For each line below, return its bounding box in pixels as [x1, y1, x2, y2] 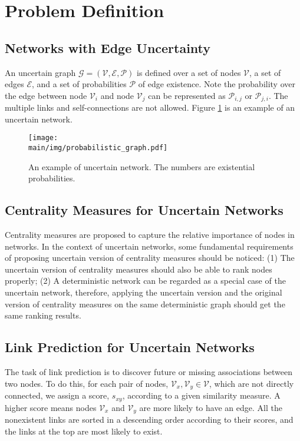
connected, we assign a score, [5, 389, 110, 402]
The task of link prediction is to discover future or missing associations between [5, 366, 293, 378]
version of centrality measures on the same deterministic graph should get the [5, 297, 285, 310]
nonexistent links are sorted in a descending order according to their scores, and [5, 413, 294, 426]
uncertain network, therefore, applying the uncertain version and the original [5, 286, 282, 299]
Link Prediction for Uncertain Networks [5, 338, 255, 356]
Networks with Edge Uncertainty [5, 38, 211, 57]
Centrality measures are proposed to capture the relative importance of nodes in [5, 228, 295, 241]
